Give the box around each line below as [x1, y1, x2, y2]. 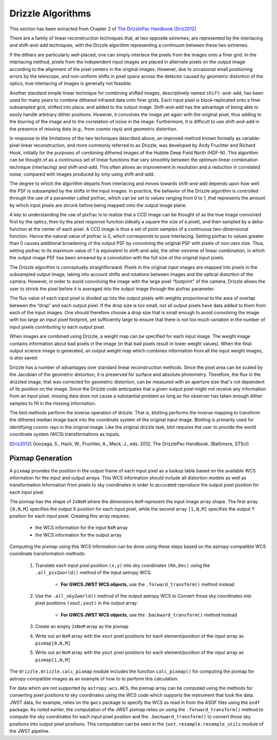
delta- [251, 219, 265, 225]
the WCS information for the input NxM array [35, 524, 128, 531]
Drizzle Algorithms [9, 8, 91, 19]
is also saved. [9, 355, 38, 361]
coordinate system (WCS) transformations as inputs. [9, 431, 121, 438]
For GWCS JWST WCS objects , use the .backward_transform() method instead [61, 612, 238, 618]
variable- [242, 135, 261, 141]
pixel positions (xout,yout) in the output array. [35, 600, 138, 606]
